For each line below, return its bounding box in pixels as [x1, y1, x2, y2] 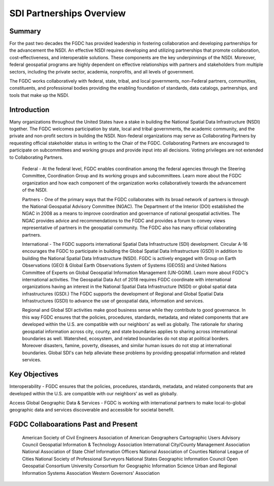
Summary [9, 27, 41, 35]
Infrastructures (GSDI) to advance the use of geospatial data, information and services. [22, 298, 204, 304]
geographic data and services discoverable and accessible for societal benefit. [9, 407, 175, 413]
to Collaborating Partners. [9, 154, 63, 160]
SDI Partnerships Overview [9, 8, 126, 19]
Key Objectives [9, 370, 58, 379]
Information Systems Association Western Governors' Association [22, 470, 160, 476]
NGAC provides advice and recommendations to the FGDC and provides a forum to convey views [22, 217, 226, 223]
